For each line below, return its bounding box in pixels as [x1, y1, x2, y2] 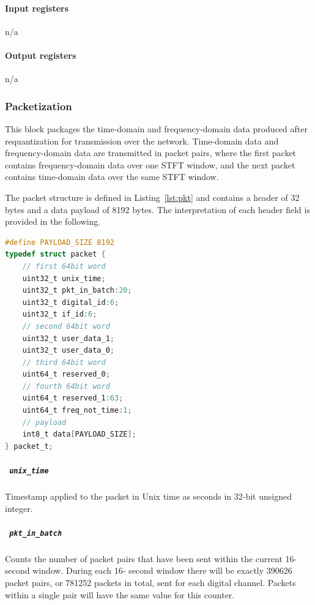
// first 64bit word [22, 261, 106, 271]
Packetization [5, 98, 72, 113]
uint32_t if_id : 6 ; [22, 310, 97, 319]
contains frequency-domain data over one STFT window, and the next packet [5, 158, 295, 171]
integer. [5, 502, 33, 514]
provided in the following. [5, 215, 101, 228]
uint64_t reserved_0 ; [22, 370, 110, 379]
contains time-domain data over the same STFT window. [5, 170, 219, 183]
